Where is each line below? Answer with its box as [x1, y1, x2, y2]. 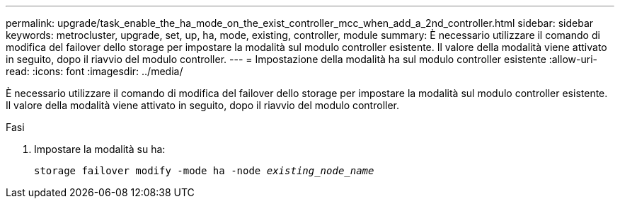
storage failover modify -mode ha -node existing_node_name [34, 165, 374, 176]
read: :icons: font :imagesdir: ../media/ [6, 65, 183, 77]
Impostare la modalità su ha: [34, 143, 166, 155]
